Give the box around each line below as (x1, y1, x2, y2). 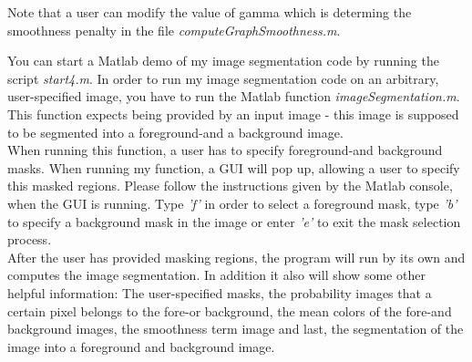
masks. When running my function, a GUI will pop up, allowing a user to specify (7, 158, 460, 177)
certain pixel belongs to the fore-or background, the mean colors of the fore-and (7, 301, 452, 320)
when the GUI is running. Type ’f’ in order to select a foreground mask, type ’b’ (7, 193, 457, 212)
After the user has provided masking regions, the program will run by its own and (7, 247, 466, 266)
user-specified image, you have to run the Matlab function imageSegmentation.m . (7, 87, 460, 106)
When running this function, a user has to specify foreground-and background (7, 140, 443, 160)
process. (7, 230, 52, 249)
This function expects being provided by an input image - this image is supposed (7, 104, 459, 123)
